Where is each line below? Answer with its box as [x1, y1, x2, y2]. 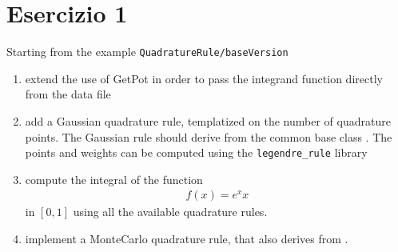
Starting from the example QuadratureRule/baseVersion [6, 43, 289, 60]
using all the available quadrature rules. [73, 203, 268, 220]
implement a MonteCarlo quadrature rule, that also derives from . [25, 230, 348, 247]
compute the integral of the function [25, 170, 203, 187]
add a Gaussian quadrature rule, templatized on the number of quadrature [25, 112, 391, 129]
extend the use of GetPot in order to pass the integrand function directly [25, 70, 383, 86]
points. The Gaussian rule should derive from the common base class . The [25, 128, 392, 145]
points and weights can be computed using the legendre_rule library [25, 144, 368, 161]
